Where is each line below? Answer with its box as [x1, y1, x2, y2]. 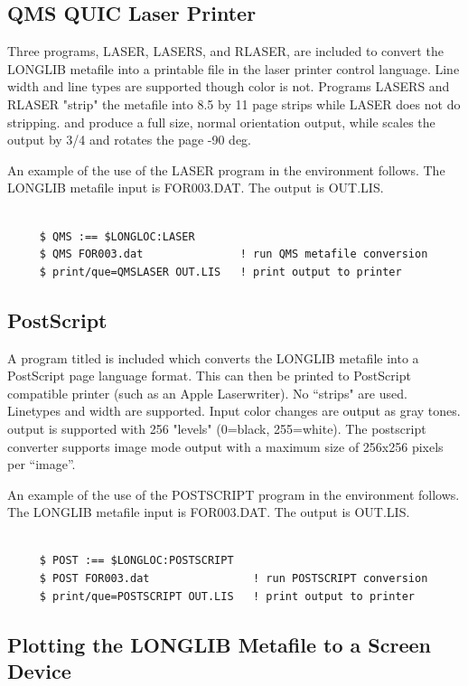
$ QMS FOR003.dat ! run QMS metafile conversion [39, 248, 428, 261]
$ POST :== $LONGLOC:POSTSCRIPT [39, 554, 234, 568]
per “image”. [7, 455, 76, 474]
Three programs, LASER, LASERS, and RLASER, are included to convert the [7, 42, 444, 61]
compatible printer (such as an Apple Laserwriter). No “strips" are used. [7, 383, 407, 402]
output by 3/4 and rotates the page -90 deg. [7, 130, 252, 149]
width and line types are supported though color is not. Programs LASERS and [7, 77, 450, 96]
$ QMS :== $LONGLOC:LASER [39, 230, 195, 243]
